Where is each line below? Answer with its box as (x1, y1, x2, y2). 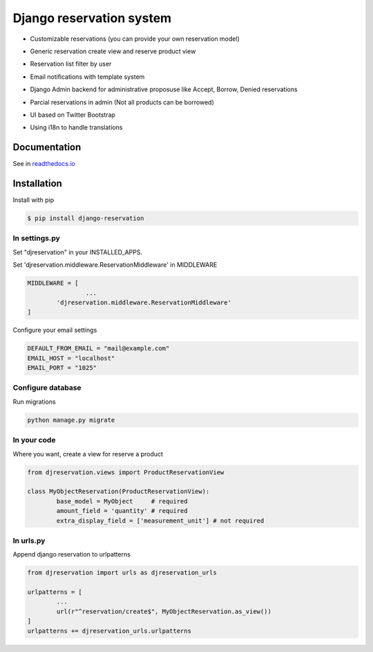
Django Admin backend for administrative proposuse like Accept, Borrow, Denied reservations (30, 85, 298, 93)
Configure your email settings (12, 326, 97, 335)
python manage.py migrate (27, 416, 115, 424)
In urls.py (12, 536, 46, 546)
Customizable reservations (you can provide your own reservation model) (30, 35, 240, 43)
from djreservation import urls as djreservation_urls (27, 569, 217, 577)
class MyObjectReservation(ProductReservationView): (27, 487, 210, 496)
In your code (12, 436, 56, 445)
